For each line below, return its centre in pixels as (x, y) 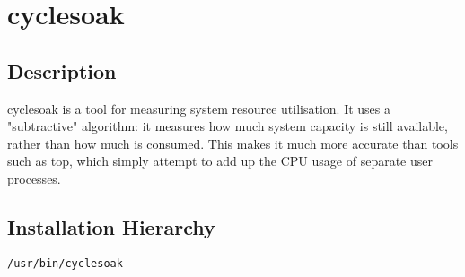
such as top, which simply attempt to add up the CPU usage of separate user (220, 161)
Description (62, 70)
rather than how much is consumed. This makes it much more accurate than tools (233, 143)
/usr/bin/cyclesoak (65, 263)
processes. (34, 178)
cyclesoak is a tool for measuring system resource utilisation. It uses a (199, 108)
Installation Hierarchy (111, 226)
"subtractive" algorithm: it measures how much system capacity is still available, (228, 126)
